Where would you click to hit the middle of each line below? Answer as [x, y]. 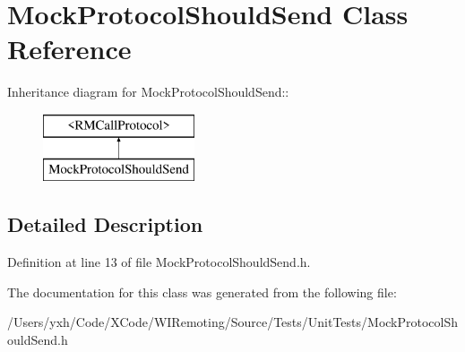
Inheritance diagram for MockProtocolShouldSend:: [148, 92]
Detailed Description [105, 224]
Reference [69, 49]
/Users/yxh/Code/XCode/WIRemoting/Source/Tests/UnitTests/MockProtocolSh [233, 322]
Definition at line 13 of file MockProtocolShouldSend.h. [159, 262]
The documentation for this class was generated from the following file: [202, 292]
